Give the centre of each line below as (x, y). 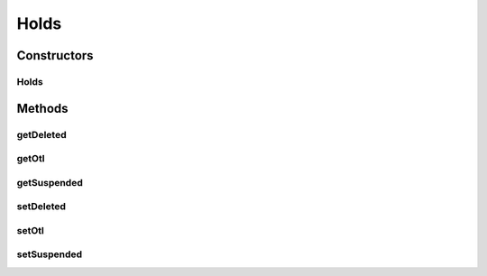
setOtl (30, 230)
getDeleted (41, 134)
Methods (42, 108)
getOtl (31, 159)
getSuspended (50, 182)
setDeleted (41, 207)
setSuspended (50, 254)
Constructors (55, 55)
